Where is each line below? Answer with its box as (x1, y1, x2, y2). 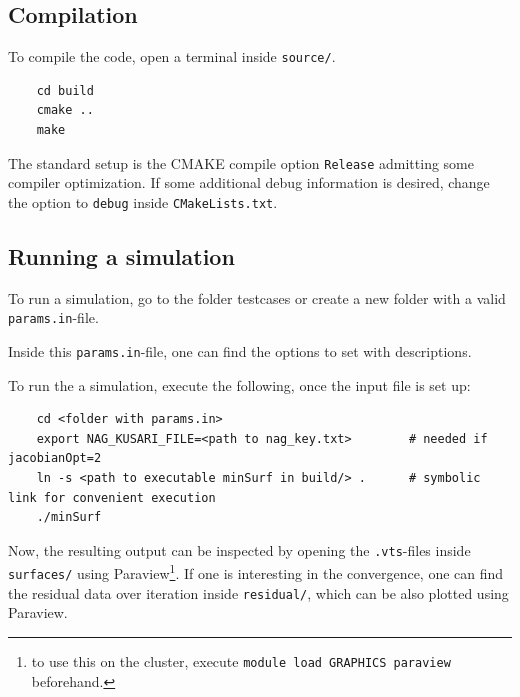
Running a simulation (8, 240, 235, 271)
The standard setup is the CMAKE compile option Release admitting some (8, 152, 474, 173)
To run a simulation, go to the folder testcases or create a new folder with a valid (8, 287, 506, 308)
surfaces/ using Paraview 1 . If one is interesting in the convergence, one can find (8, 560, 504, 584)
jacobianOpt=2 (8, 451, 102, 466)
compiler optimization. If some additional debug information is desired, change (8, 172, 490, 193)
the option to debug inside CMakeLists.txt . (8, 191, 278, 212)
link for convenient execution (8, 490, 216, 505)
